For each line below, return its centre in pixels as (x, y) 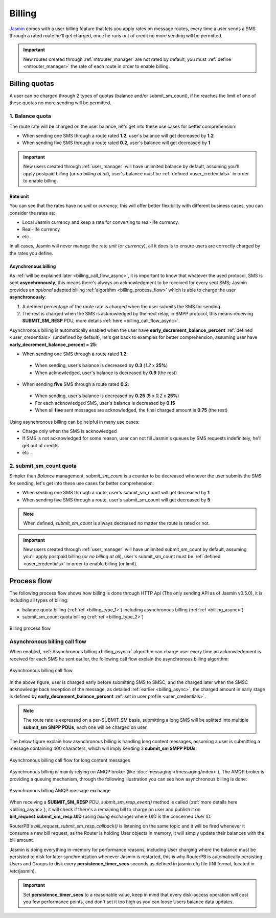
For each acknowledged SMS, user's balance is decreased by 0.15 (105, 403)
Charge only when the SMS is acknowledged (70, 431)
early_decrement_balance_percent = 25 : (53, 345)
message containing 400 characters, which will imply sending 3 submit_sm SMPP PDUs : (103, 748)
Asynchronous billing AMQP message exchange (60, 790)
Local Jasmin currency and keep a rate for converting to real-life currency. (101, 222)
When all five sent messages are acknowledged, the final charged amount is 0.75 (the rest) (131, 410)
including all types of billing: (39, 600)
